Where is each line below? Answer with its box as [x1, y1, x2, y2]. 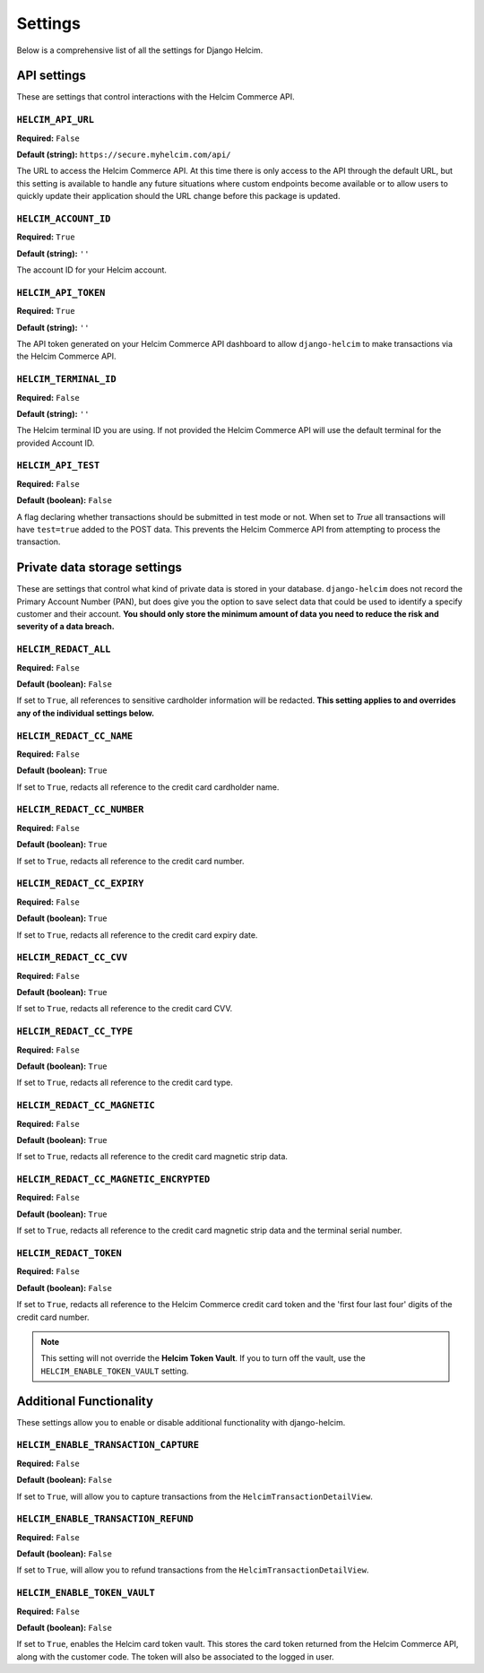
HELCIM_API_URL [16, 114, 94, 126]
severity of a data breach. [16, 621, 116, 632]
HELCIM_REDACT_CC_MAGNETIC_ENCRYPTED [16, 1174, 211, 1185]
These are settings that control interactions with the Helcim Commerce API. [16, 91, 295, 102]
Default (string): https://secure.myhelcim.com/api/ [16, 149, 232, 160]
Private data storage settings [16, 560, 183, 576]
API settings [16, 68, 87, 83]
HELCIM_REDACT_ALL [16, 644, 111, 655]
